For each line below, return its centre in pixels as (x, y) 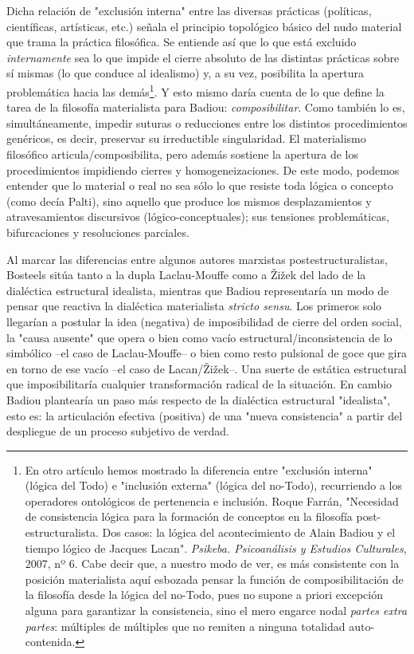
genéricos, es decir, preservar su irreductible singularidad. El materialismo (186, 138)
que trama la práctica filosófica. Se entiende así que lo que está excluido (182, 42)
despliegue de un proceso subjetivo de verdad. (118, 431)
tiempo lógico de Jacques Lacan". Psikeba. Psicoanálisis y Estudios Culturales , (216, 548)
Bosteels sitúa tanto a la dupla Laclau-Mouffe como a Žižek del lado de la (186, 275)
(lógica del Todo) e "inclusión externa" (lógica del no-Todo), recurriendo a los (213, 485)
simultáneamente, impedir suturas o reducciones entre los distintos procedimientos (207, 122)
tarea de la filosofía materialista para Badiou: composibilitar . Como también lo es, (206, 107)
